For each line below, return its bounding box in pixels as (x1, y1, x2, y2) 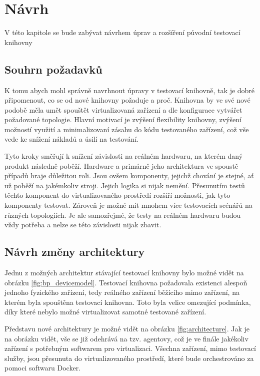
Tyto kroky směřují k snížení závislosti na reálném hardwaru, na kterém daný (4, 151, 243, 161)
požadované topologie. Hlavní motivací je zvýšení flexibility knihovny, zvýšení (4, 114, 241, 125)
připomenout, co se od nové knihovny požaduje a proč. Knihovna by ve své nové (4, 95, 250, 105)
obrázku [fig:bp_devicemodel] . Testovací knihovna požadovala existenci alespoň (4, 277, 247, 287)
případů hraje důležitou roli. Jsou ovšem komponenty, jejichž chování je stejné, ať (4, 170, 254, 181)
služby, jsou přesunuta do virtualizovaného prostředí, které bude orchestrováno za (4, 352, 254, 363)
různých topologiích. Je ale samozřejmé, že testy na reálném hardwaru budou (4, 209, 241, 220)
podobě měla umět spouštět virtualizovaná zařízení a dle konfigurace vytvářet (4, 104, 242, 115)
